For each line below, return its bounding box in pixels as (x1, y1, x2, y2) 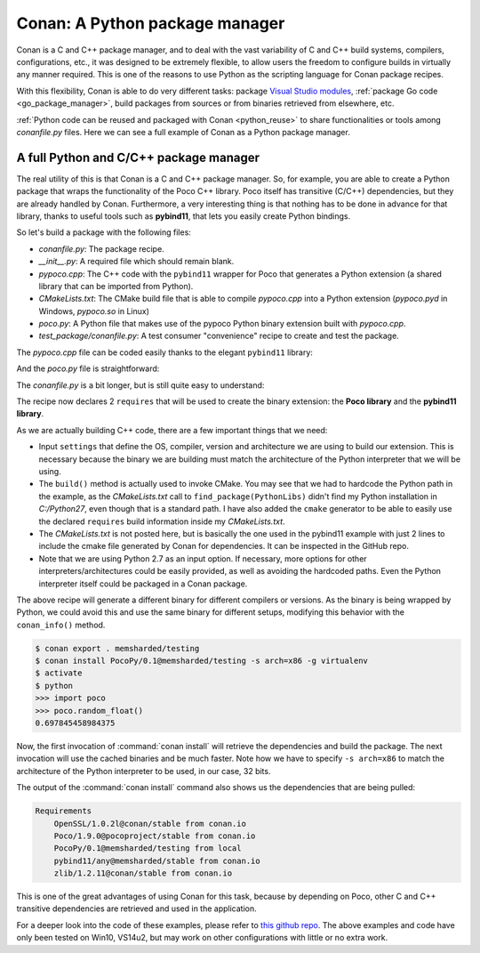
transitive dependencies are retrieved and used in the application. (16, 903, 257, 914)
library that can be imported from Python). (38, 280, 194, 291)
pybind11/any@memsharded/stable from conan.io (53, 855, 261, 866)
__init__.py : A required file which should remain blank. (38, 256, 235, 267)
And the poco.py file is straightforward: (16, 363, 160, 374)
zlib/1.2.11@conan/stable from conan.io (53, 868, 233, 878)
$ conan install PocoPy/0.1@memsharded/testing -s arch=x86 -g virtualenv (35, 656, 369, 666)
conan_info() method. (16, 619, 106, 630)
